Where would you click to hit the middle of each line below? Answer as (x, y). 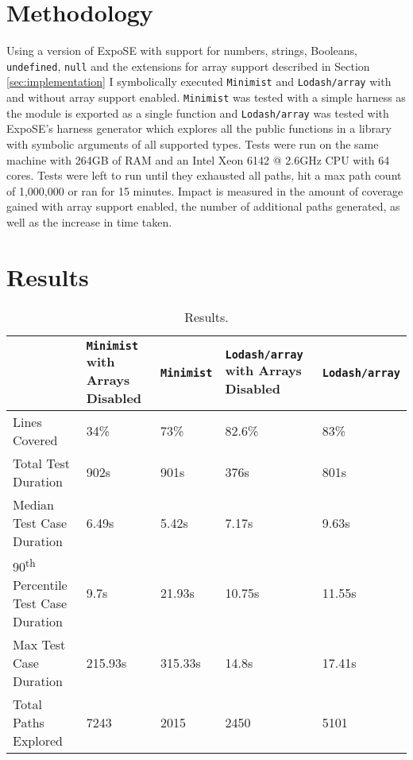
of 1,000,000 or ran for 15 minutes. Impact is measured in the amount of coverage (205, 190)
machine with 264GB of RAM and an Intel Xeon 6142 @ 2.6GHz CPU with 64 (198, 159)
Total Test (42, 463)
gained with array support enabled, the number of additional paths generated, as (203, 206)
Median (34, 504)
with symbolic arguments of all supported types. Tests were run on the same (193, 143)
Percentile (40, 584)
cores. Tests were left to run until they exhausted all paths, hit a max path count (204, 175)
